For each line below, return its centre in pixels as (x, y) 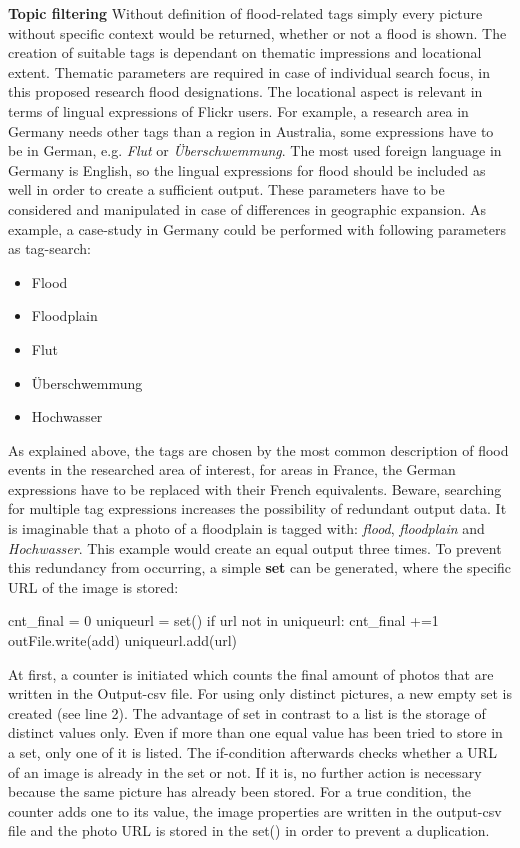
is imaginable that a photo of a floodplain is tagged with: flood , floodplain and (246, 528)
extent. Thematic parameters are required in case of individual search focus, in (249, 71)
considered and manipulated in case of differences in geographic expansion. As (247, 208)
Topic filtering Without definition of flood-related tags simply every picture (245, 13)
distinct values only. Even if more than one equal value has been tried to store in (255, 732)
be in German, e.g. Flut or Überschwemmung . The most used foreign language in (255, 150)
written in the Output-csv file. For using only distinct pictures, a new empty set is (260, 693)
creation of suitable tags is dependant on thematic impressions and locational (245, 52)
